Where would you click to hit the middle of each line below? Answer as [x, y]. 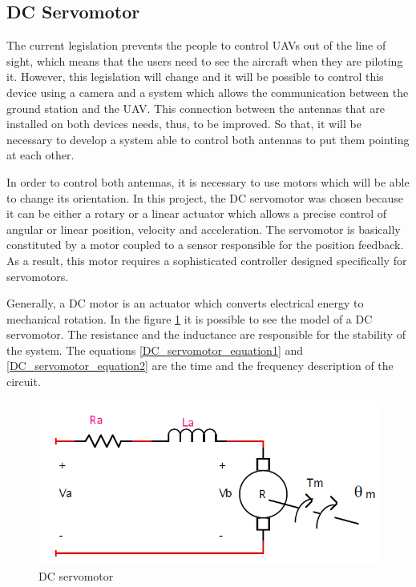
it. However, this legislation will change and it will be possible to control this [195, 76]
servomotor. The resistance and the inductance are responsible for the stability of [206, 334]
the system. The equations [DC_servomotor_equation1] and [155, 350]
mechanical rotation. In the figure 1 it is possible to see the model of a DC [190, 318]
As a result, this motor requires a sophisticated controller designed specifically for [207, 260]
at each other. [40, 155]
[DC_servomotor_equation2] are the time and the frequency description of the [200, 366]
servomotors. [38, 276]
